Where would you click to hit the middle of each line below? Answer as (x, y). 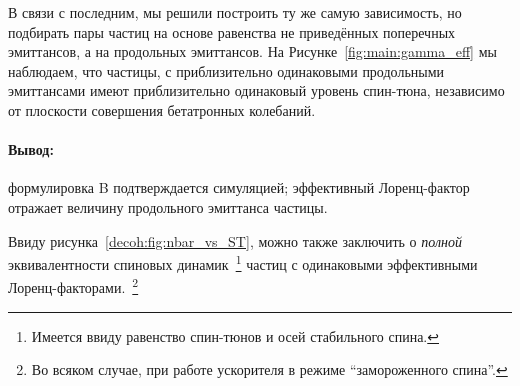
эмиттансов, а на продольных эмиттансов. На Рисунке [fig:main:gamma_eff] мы (252, 51)
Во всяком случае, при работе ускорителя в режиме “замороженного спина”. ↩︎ (269, 369)
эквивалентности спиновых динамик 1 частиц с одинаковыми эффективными (243, 262)
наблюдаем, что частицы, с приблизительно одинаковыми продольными (226, 70)
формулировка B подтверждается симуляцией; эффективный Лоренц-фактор (239, 187)
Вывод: (31, 149)
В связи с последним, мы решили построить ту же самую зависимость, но (235, 12)
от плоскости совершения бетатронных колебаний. (162, 109)
